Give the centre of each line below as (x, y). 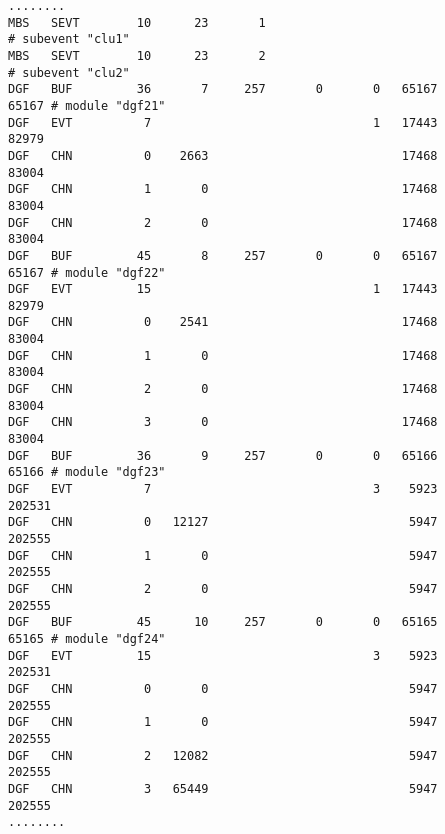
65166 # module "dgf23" (87, 472)
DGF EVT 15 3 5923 (223, 655)
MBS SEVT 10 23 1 (137, 22)
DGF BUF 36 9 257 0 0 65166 (223, 455)
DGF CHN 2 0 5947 (223, 588)
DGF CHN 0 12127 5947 (223, 522)
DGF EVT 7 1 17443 (223, 122)
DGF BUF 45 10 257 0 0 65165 (223, 622)
